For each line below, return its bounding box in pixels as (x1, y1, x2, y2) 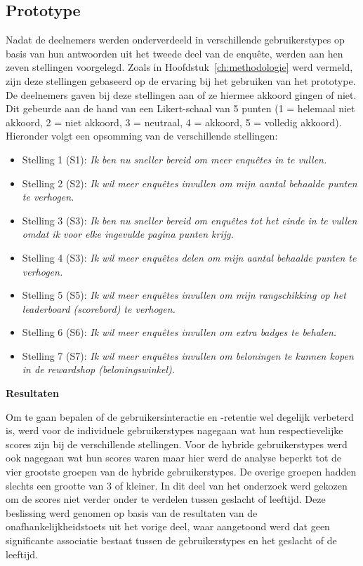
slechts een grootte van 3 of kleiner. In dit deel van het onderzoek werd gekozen (6, 478, 348, 492)
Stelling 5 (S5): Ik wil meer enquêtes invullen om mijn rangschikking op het (22, 288, 346, 302)
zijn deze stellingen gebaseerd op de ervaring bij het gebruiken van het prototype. (6, 73, 356, 88)
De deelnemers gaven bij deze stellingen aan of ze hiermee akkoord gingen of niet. (6, 87, 357, 102)
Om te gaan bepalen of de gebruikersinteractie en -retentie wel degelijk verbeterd (6, 409, 354, 424)
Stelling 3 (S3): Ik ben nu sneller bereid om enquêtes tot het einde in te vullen (22, 213, 357, 227)
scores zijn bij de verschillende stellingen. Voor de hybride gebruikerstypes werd (6, 436, 348, 451)
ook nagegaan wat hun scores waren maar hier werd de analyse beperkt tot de (6, 450, 341, 465)
